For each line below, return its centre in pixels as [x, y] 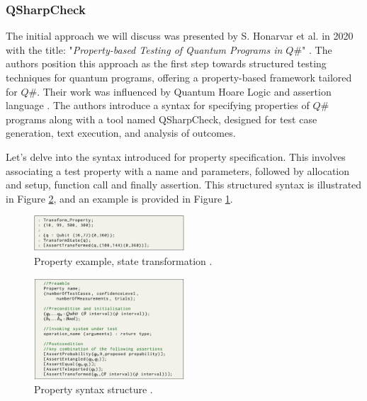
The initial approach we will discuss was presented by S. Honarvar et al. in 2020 [180, 36]
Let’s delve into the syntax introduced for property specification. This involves [176, 156]
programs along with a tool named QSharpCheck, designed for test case [162, 119]
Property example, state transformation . [123, 261]
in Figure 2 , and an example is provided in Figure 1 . [119, 198]
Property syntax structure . [94, 389]
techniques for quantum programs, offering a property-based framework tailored [179, 77]
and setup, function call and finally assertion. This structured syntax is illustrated [184, 185]
